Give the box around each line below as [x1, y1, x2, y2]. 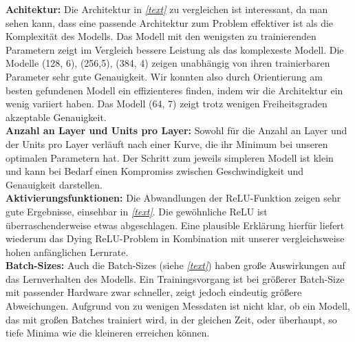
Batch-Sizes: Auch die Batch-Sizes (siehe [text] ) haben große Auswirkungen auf [6, 258, 345, 272]
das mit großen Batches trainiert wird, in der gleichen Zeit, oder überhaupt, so [6, 312, 337, 326]
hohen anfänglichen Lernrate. [6, 244, 129, 259]
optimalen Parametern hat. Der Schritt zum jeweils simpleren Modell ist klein [6, 150, 334, 164]
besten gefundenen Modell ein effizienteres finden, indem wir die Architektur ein [6, 83, 343, 97]
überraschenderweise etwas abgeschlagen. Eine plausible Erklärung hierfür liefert [6, 217, 345, 232]
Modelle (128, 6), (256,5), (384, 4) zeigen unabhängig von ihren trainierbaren [6, 56, 330, 70]
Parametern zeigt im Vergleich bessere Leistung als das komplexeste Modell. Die [6, 42, 344, 56]
